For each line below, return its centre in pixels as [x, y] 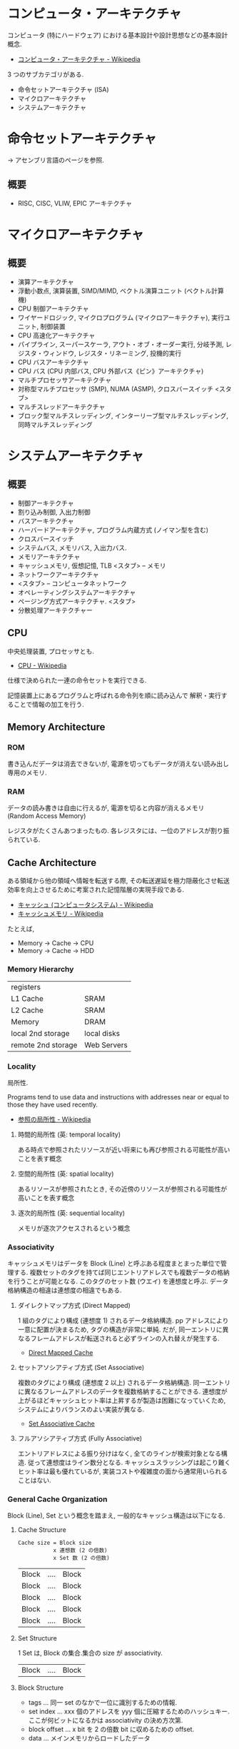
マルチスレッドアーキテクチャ [61, 406]
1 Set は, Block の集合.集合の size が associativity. [90, 1653]
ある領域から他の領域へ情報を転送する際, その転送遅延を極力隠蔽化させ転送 [118, 881]
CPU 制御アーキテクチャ [53, 308]
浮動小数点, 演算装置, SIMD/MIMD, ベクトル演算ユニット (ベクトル [115, 291]
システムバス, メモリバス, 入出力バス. [72, 548]
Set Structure [37, 1638]
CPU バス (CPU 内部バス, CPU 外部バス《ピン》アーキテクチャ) [111, 371]
